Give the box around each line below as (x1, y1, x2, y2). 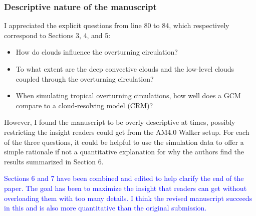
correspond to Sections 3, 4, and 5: (4, 30, 111, 40)
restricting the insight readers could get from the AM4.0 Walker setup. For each (4, 126, 249, 137)
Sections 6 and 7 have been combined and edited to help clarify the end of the (4, 173, 244, 183)
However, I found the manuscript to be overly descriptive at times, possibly (4, 117, 235, 127)
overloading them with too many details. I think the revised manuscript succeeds (4, 192, 252, 203)
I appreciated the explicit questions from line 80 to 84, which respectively (4, 20, 229, 31)
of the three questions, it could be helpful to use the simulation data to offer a (4, 136, 244, 147)
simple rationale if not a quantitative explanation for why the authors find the (4, 146, 244, 157)
